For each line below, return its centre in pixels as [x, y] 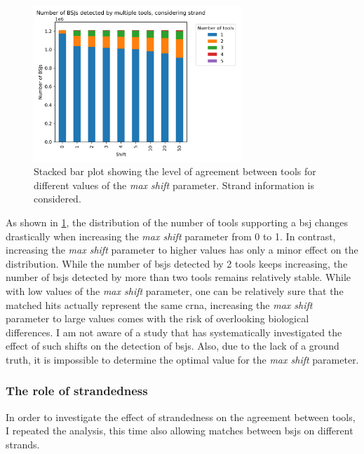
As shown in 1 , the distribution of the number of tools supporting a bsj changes [177, 222]
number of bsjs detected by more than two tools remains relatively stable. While [178, 277]
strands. [23, 444]
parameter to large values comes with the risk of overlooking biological [157, 318]
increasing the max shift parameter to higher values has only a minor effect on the [182, 250]
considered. [58, 199]
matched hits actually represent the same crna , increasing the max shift [159, 304]
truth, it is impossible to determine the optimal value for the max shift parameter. [182, 359]
